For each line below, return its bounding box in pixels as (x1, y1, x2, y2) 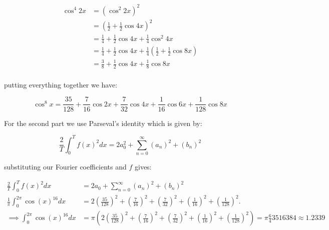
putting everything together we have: (4, 79, 118, 89)
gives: (134, 161, 152, 171)
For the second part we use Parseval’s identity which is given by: (4, 117, 202, 128)
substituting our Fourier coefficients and (4, 161, 127, 171)
